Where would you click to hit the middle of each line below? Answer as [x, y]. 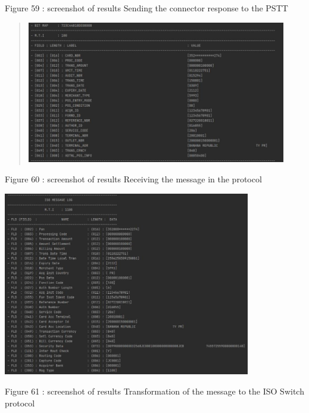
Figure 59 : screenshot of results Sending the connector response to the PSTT [146, 8]
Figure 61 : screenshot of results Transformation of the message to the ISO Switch [154, 391]
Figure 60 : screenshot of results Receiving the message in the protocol [133, 179]
